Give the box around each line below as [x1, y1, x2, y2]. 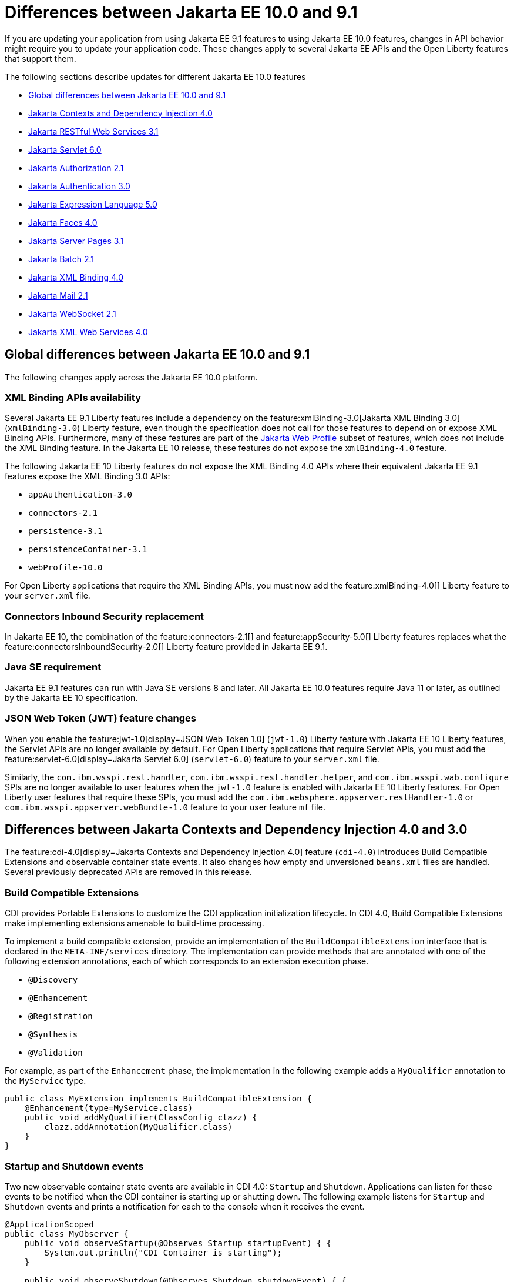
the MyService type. [5, 1076, 86, 1086]
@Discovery [28, 975, 78, 985]
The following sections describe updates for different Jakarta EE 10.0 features [5, 71, 306, 82]
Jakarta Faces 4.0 [28, 217, 98, 228]
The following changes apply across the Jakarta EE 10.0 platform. [5, 372, 258, 382]
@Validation [28, 1048, 83, 1058]
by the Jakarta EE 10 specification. [5, 692, 138, 703]
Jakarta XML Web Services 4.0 [28, 326, 148, 337]
